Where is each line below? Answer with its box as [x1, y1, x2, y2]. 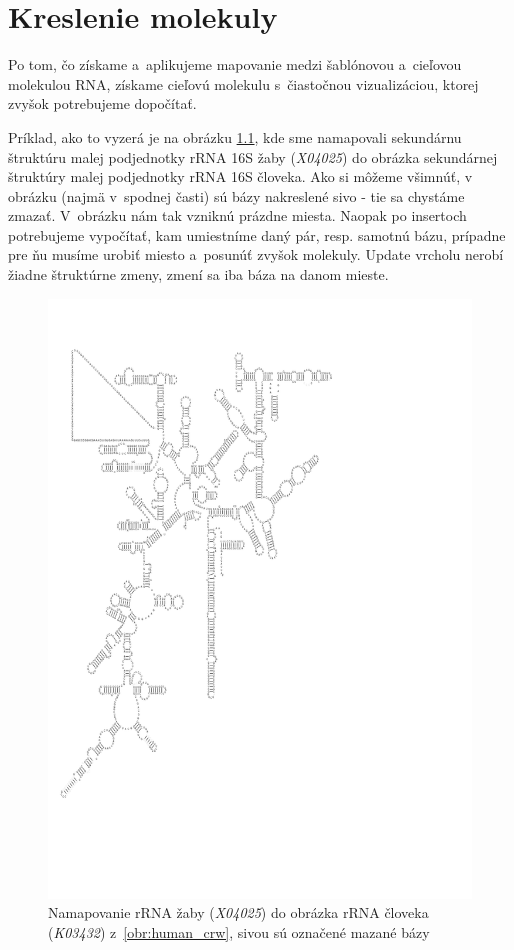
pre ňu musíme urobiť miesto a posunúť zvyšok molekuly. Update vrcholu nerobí [8, 244, 504, 265]
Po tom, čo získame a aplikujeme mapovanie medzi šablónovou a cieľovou [8, 54, 462, 75]
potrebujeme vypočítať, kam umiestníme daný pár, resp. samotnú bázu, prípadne [8, 224, 506, 245]
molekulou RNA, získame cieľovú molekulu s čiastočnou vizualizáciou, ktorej [8, 73, 479, 94]
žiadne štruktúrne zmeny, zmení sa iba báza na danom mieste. [8, 264, 389, 285]
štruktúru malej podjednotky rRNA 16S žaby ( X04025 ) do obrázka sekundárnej [8, 146, 498, 167]
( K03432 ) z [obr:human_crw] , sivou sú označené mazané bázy [48, 921, 430, 942]
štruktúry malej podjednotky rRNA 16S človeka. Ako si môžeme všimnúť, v [8, 166, 473, 187]
